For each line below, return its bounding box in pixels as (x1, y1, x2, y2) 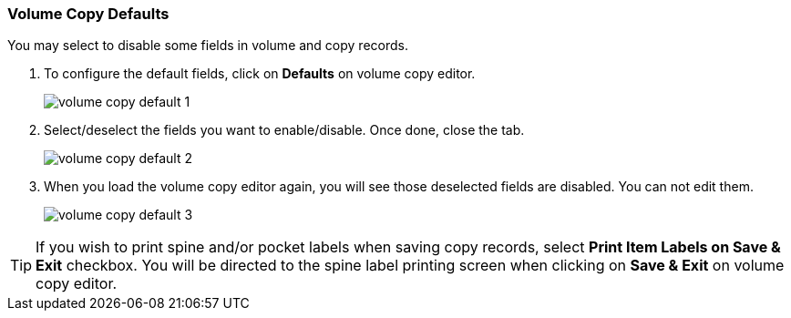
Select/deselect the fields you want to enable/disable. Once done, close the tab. (44, 122, 525, 138)
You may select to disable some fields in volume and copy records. (7, 37, 408, 54)
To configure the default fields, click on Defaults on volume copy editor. (44, 66, 476, 82)
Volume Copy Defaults (7, 5, 169, 23)
